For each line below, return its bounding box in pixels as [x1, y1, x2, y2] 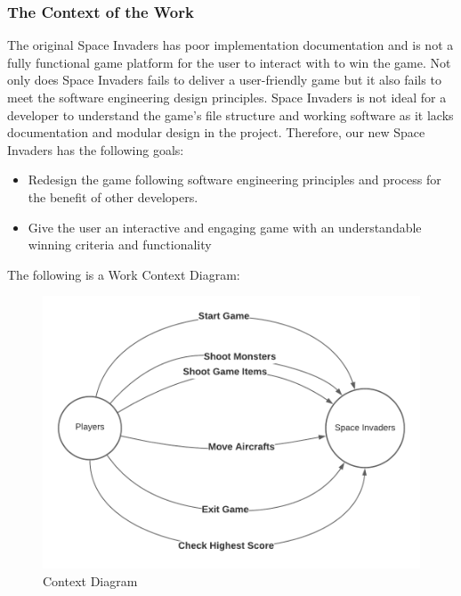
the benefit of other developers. [28, 187, 198, 206]
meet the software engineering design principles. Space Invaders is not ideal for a [7, 88, 447, 106]
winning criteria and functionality [28, 235, 212, 254]
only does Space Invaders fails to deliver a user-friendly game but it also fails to [7, 70, 441, 89]
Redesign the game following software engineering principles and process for [28, 170, 441, 189]
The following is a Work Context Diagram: [7, 265, 240, 283]
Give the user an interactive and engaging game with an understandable [28, 217, 422, 236]
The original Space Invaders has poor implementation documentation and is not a [7, 36, 454, 54]
